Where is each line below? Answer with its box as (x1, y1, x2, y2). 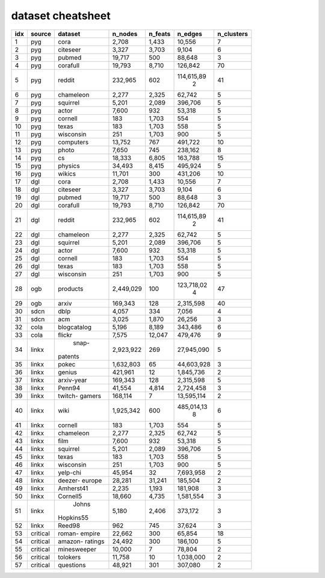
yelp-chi (58, 468, 81, 476)
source (30, 29, 51, 38)
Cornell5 (58, 492, 82, 500)
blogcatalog (58, 322, 92, 331)
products (58, 284, 84, 293)
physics (58, 161, 81, 170)
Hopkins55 (58, 513, 89, 521)
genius (58, 367, 78, 376)
